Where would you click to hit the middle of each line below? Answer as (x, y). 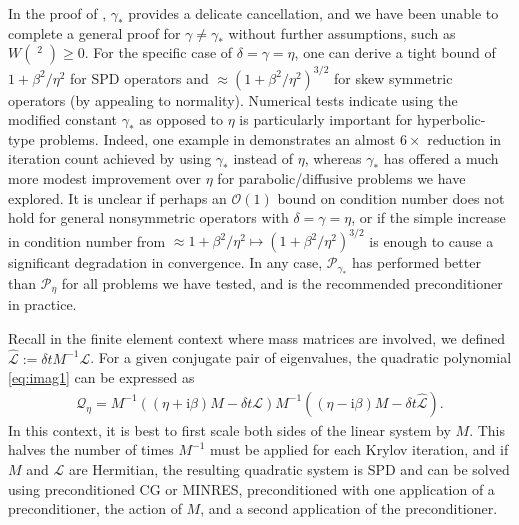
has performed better (416, 262)
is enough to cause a (431, 240)
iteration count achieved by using (110, 158)
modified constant (62, 119)
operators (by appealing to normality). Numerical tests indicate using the (233, 99)
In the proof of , (57, 13)
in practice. (42, 304)
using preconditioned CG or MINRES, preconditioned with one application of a (251, 488)
